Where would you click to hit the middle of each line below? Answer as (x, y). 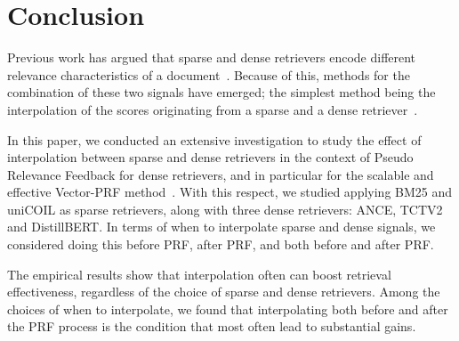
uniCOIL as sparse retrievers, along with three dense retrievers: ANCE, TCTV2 (225, 209)
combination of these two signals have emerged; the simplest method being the (221, 92)
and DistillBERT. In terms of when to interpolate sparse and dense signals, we (221, 227)
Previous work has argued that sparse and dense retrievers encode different (212, 57)
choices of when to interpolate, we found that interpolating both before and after (228, 309)
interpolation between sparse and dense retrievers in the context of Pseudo (210, 157)
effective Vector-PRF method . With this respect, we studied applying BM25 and (230, 192)
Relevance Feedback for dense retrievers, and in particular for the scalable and (221, 174)
